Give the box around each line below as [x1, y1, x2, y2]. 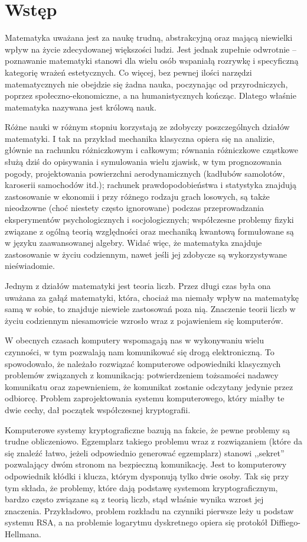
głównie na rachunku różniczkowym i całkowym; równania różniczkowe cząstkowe [5, 144, 298, 156]
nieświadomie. [5, 259, 55, 272]
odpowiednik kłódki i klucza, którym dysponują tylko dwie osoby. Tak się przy [5, 469, 289, 482]
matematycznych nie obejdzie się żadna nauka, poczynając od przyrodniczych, [5, 77, 288, 90]
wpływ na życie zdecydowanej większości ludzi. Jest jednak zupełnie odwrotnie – [5, 43, 297, 55]
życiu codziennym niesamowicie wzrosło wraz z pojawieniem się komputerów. [5, 314, 283, 326]
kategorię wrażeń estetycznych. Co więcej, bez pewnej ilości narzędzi [5, 66, 252, 78]
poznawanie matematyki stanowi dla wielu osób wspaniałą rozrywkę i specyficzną [5, 54, 299, 67]
